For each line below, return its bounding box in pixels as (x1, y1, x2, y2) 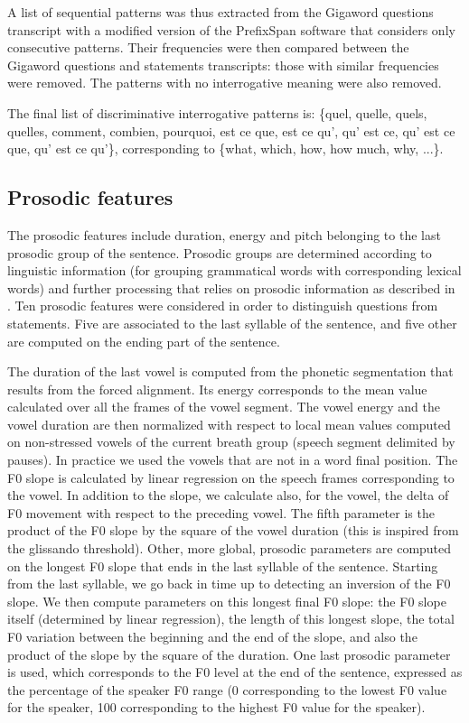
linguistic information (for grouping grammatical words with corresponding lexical (7, 261, 462, 280)
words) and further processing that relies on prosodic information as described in (7, 278, 455, 297)
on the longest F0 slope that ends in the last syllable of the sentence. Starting (7, 556, 438, 575)
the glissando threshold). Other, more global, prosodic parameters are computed (7, 539, 452, 558)
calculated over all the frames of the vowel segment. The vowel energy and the (7, 397, 440, 416)
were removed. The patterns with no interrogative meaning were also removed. (7, 73, 442, 92)
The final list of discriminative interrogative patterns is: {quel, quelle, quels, (7, 103, 427, 122)
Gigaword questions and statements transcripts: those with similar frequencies (7, 55, 439, 74)
